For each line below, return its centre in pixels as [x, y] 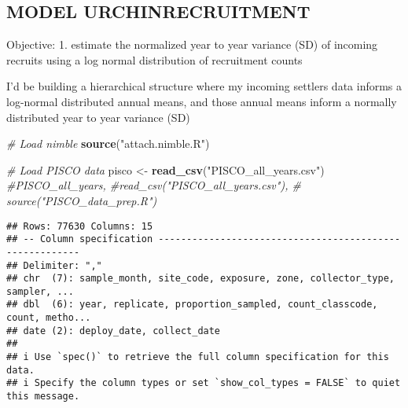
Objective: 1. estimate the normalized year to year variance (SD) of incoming [192, 44]
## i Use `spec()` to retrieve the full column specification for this [198, 357]
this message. [43, 397]
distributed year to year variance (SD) [98, 117]
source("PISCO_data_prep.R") [82, 200]
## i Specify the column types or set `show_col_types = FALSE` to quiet [204, 383]
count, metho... [49, 318]
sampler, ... [40, 291]
